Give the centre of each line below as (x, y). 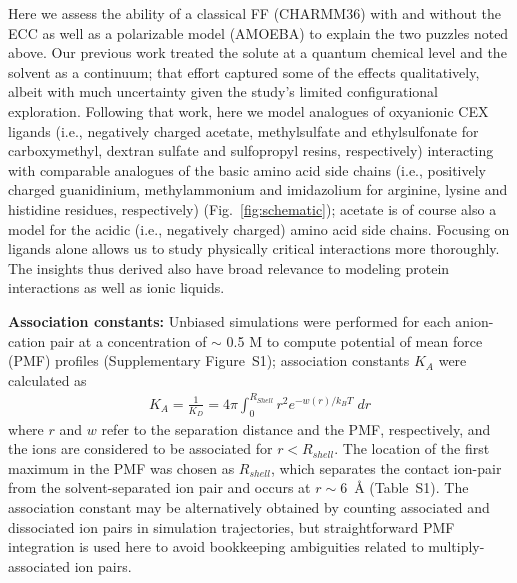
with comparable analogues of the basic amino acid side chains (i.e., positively (247, 169)
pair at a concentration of (128, 340)
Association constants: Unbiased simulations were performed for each (229, 320)
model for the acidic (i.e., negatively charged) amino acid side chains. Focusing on (259, 228)
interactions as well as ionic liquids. (116, 287)
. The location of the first (412, 448)
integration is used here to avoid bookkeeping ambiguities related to (216, 546)
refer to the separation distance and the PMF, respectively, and (296, 428)
